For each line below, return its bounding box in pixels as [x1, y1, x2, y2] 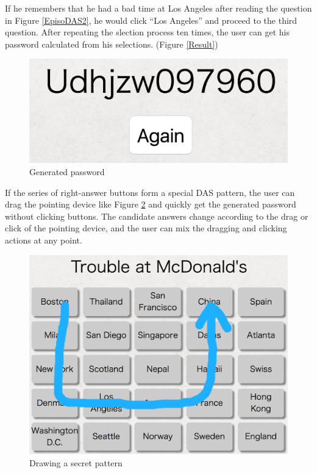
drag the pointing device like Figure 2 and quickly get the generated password [5, 198, 296, 211]
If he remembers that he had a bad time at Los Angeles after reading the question [5, 2, 312, 14]
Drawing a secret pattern [29, 456, 123, 469]
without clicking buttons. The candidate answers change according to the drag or [5, 209, 308, 222]
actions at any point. [5, 233, 82, 246]
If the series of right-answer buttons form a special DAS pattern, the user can [5, 186, 295, 198]
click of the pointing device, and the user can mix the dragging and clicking [5, 222, 287, 234]
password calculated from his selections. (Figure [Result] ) [5, 37, 218, 50]
